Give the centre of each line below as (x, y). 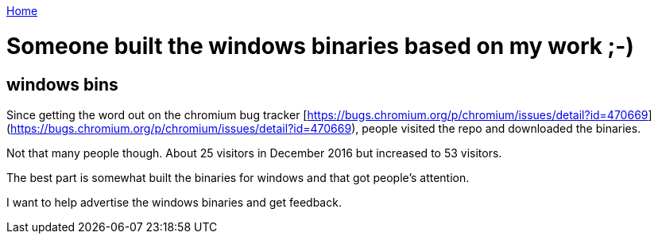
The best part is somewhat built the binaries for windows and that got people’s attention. (238, 177)
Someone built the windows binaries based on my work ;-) (320, 46)
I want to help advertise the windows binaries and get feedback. (174, 202)
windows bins (62, 84)
